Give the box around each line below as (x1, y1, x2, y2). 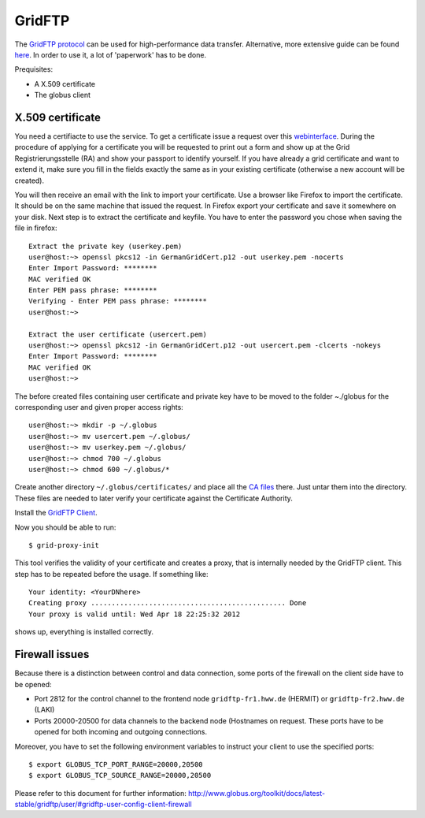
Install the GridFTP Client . (14, 508, 98, 518)
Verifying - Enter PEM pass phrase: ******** (28, 296, 208, 306)
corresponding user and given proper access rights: (14, 403, 184, 411)
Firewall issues (14, 648, 90, 661)
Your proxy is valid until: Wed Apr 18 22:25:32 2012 (28, 609, 240, 619)
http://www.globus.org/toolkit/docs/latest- (187, 788, 326, 798)
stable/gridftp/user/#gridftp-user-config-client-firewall (14, 800, 192, 809)
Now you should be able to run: (14, 522, 116, 532)
